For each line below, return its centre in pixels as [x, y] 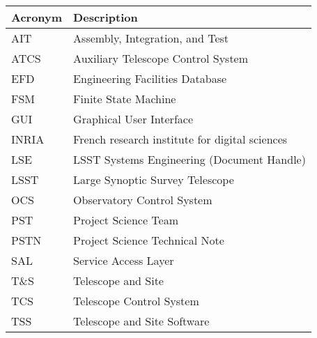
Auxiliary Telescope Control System [161, 58]
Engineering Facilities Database [150, 78]
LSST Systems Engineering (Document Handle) [190, 159]
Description [106, 17]
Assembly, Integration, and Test [151, 38]
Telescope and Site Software [141, 321]
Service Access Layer [124, 260]
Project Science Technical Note [149, 240]
